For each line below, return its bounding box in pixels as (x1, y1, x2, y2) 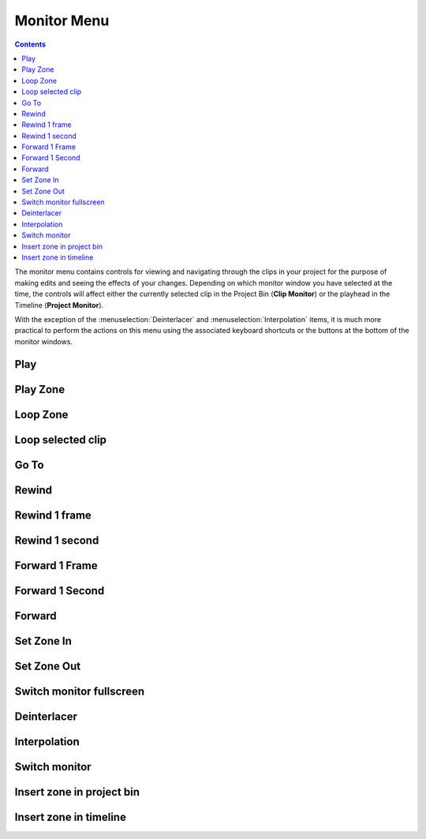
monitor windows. (14, 336, 73, 346)
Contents (14, 39, 47, 49)
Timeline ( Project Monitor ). (14, 300, 104, 309)
